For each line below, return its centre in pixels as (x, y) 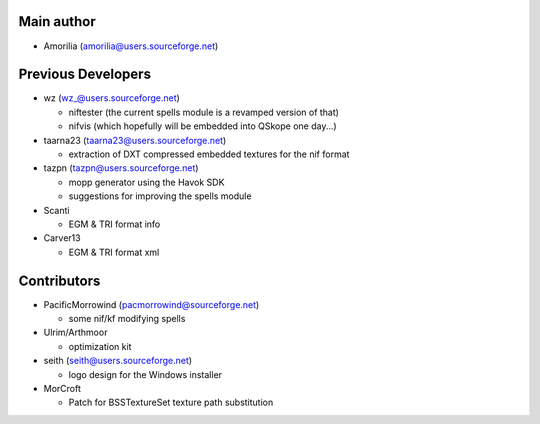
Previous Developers (85, 74)
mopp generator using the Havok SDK (146, 182)
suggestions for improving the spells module (160, 196)
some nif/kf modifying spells (127, 319)
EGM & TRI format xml (114, 252)
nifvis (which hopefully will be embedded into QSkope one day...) (202, 126)
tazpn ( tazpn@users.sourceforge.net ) (121, 168)
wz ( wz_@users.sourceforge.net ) (111, 98)
